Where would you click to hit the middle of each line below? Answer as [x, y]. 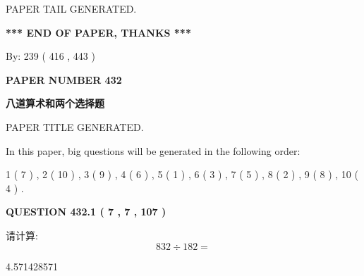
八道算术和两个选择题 [55, 103]
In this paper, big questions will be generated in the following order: [153, 150]
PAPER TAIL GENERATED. [71, 8]
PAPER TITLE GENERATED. [75, 126]
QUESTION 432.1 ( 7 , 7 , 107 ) [86, 212]
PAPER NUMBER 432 [64, 79]
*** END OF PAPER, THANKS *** [98, 32]
